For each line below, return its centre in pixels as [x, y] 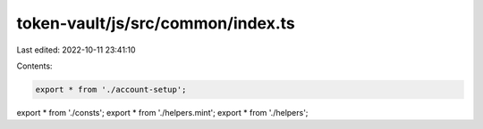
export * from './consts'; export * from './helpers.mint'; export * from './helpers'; [162, 112]
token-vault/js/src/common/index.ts [156, 23]
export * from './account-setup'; [111, 89]
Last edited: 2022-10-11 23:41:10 [76, 50]
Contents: [34, 66]
